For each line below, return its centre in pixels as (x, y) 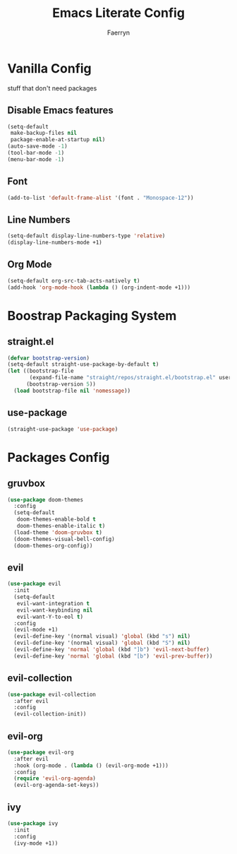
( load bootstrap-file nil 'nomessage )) (72, 391)
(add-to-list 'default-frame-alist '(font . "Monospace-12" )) (101, 198)
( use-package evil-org (41, 752)
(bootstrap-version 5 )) (61, 384)
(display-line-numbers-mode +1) (55, 243)
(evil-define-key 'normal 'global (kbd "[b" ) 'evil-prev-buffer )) (113, 656)
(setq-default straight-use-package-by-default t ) (83, 364)
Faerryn (119, 32)
